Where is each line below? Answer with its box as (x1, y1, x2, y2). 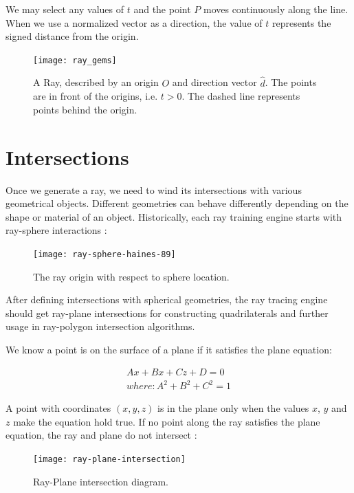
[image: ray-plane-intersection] (33, 454, 186, 464)
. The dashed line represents (181, 89, 300, 103)
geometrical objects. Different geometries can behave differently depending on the (5, 196, 349, 210)
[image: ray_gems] (33, 55, 117, 65)
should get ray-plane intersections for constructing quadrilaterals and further (5, 305, 329, 320)
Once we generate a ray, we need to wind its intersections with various (5, 182, 302, 197)
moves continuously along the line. (203, 2, 349, 16)
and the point (133, 2, 191, 16)
